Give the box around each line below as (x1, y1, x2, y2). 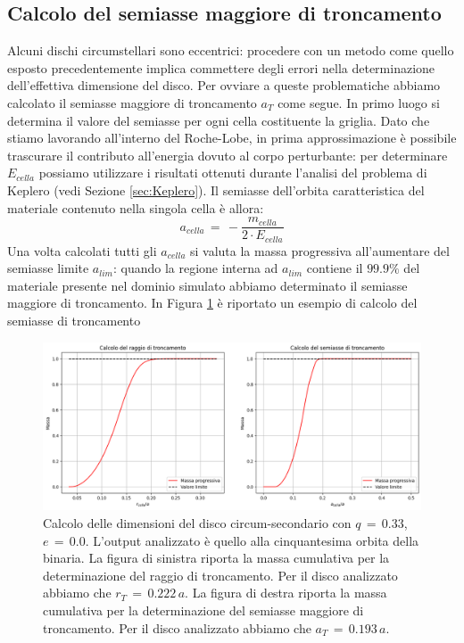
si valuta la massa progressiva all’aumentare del (190, 241, 450, 260)
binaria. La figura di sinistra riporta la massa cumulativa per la (43, 548, 390, 567)
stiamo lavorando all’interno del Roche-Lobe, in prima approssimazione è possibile (7, 128, 457, 147)
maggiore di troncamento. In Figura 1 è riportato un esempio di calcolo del (7, 293, 418, 312)
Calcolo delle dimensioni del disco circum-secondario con (43, 514, 352, 532)
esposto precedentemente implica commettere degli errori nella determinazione (7, 58, 435, 77)
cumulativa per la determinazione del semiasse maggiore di (43, 601, 364, 619)
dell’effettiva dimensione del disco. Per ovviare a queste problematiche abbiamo (7, 76, 441, 95)
